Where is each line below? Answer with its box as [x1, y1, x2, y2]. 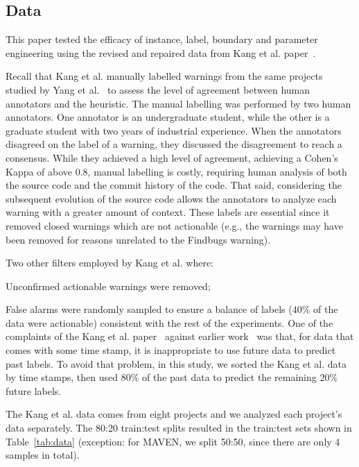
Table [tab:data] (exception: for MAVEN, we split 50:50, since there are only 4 [6, 434, 340, 448]
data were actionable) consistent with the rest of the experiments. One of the [6, 315, 333, 330]
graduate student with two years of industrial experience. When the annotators [6, 123, 342, 137]
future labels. [6, 383, 62, 398]
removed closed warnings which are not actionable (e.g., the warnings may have [6, 218, 343, 232]
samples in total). [6, 448, 80, 462]
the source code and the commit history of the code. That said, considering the [6, 178, 342, 192]
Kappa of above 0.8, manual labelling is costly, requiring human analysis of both [6, 164, 347, 178]
